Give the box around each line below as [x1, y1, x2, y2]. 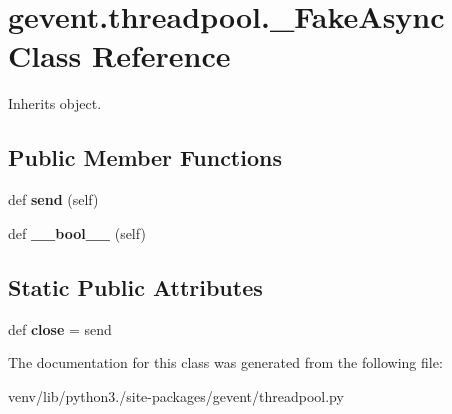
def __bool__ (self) [8, 222, 146, 243]
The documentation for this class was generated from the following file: [8, 352, 443, 373]
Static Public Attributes [8, 271, 263, 302]
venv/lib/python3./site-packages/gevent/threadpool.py [8, 385, 344, 406]
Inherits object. [8, 93, 102, 114]
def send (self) [8, 189, 99, 210]
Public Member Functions [8, 142, 282, 173]
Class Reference [8, 35, 231, 76]
